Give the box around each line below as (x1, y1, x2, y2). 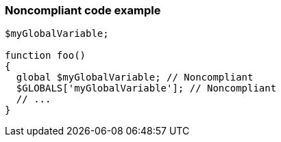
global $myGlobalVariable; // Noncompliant (16, 72, 254, 83)
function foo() (5, 50, 86, 61)
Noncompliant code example (5, 3, 161, 17)
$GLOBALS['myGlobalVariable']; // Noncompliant (16, 83, 277, 94)
